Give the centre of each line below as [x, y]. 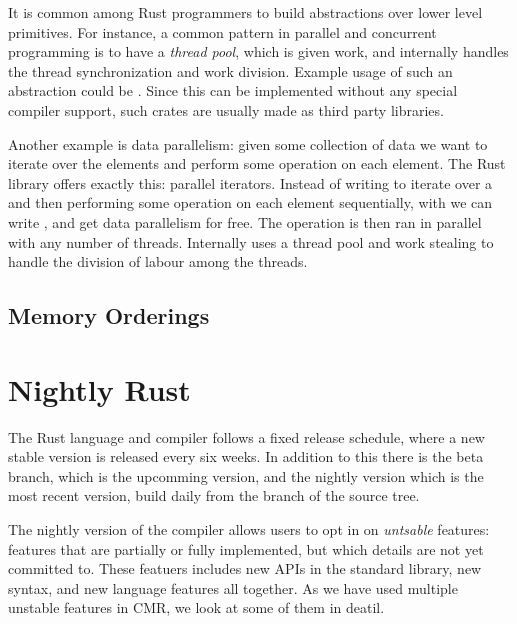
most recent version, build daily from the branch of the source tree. [214, 495]
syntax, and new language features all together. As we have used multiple [233, 587]
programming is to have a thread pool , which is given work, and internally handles [258, 51]
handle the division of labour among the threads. [158, 261]
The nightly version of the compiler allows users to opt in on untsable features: [249, 529]
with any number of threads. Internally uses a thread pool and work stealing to [251, 241]
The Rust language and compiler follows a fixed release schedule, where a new [246, 436]
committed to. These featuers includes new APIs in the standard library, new [245, 568]
